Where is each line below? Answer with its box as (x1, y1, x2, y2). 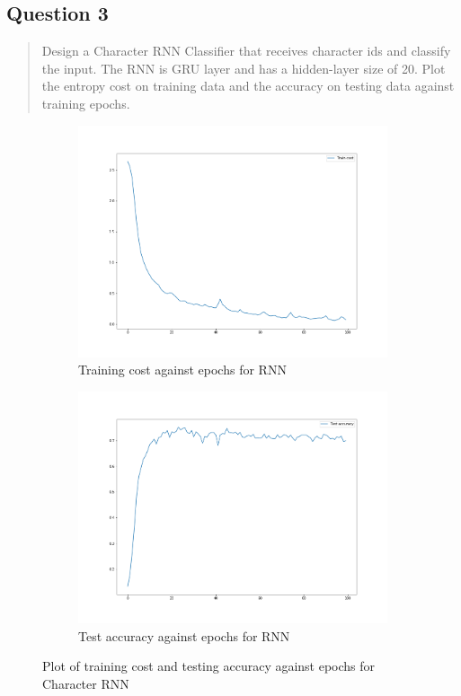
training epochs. (41, 93, 130, 112)
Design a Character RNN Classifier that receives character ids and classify (41, 41, 451, 60)
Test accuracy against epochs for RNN (78, 626, 290, 645)
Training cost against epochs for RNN (78, 360, 287, 379)
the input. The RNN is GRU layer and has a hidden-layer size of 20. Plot (41, 58, 446, 77)
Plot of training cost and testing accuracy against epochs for (42, 656, 376, 675)
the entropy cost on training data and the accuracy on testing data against (41, 76, 455, 95)
